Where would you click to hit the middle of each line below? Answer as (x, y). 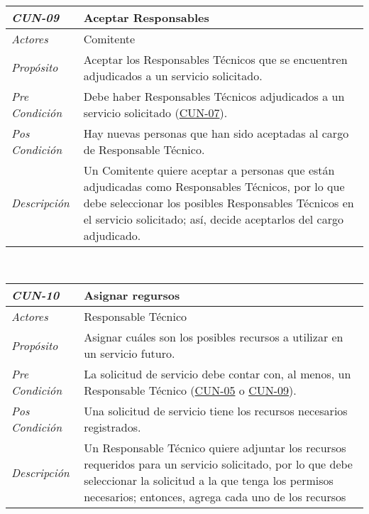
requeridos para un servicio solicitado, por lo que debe (218, 464)
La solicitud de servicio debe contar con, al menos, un (217, 374)
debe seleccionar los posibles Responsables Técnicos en (219, 202)
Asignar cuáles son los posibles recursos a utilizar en (214, 337)
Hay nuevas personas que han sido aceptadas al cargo (216, 133)
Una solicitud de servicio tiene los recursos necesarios (216, 411)
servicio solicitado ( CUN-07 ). (155, 112)
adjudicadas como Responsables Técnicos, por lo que (214, 186)
